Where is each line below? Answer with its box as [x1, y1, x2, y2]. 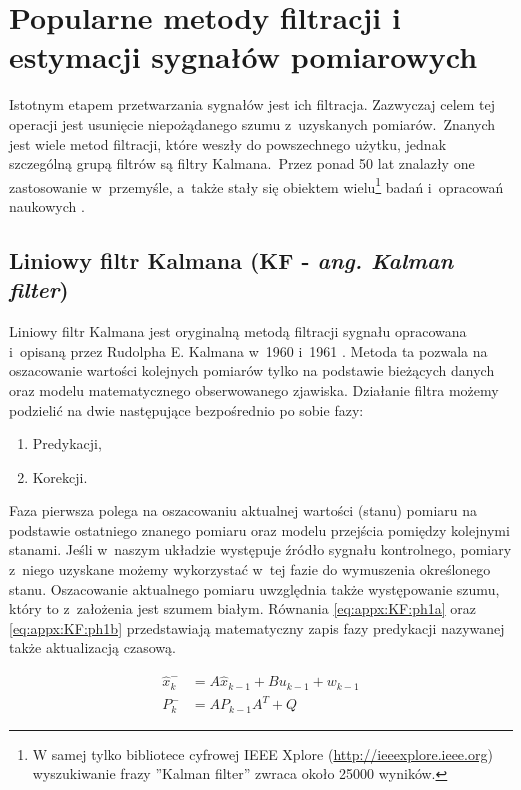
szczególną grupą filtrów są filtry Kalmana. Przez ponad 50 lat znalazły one [9, 153, 475, 174]
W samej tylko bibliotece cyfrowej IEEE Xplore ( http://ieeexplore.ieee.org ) [32, 743, 493, 764]
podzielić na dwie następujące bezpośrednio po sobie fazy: [9, 399, 364, 420]
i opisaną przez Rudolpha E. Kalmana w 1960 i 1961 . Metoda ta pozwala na [9, 340, 488, 361]
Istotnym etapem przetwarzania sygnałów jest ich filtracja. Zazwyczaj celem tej [9, 94, 496, 115]
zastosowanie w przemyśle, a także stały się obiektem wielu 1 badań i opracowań [9, 173, 504, 197]
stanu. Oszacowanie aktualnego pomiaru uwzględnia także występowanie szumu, [9, 578, 500, 599]
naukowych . [9, 195, 85, 216]
